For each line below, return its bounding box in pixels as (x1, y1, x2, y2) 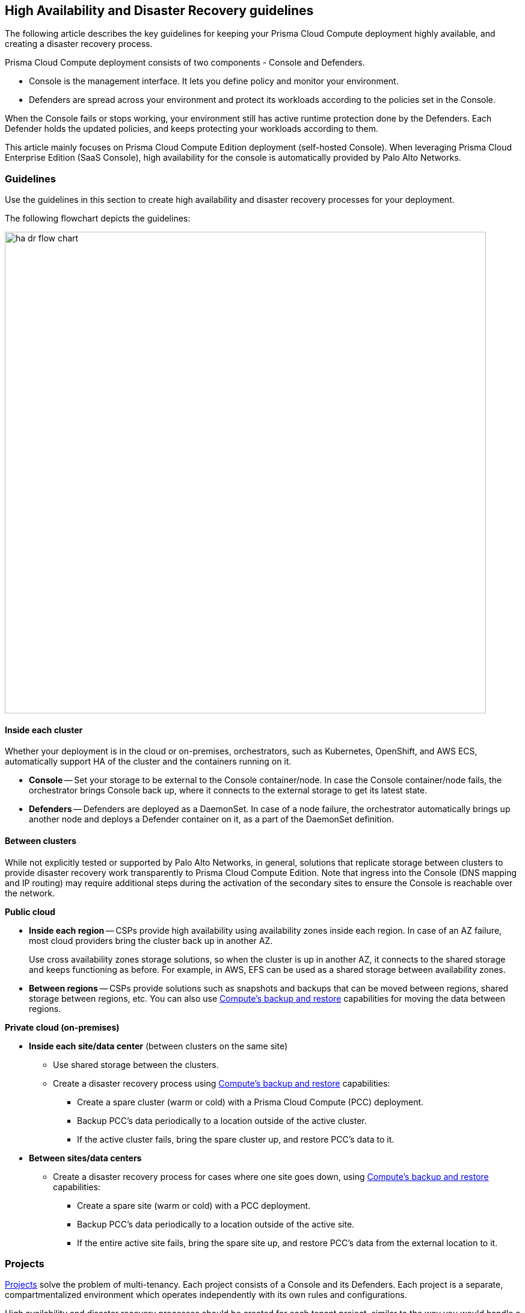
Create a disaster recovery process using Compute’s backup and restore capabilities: (53, 1078, 390, 1088)
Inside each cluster (5, 724, 83, 735)
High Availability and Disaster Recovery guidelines (5, 3, 314, 18)
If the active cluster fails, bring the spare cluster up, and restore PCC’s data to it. (77, 1134, 395, 1144)
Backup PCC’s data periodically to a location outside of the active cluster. (77, 1115, 367, 1126)
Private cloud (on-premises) (5, 1022, 120, 1032)
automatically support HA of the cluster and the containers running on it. (5, 756, 292, 767)
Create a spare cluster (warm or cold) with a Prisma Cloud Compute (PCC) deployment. (77, 1096, 424, 1107)
